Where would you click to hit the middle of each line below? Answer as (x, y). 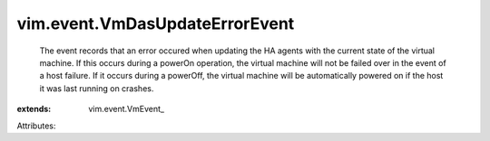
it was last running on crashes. (97, 88)
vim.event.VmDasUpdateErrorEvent (156, 23)
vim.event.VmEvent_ (127, 109)
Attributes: (36, 126)
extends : (34, 109)
